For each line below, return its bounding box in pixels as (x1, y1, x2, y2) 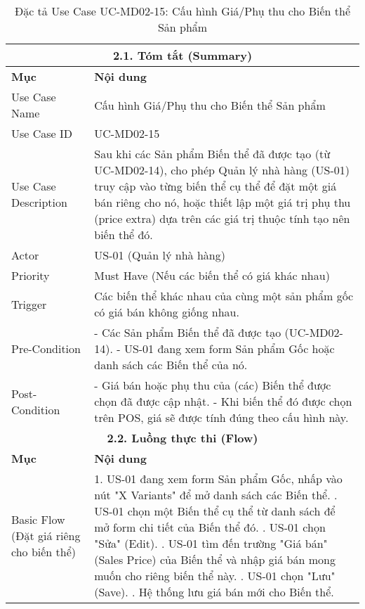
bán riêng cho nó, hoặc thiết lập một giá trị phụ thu (94, 194, 351, 210)
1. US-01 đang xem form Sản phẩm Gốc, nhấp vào (94, 470, 343, 487)
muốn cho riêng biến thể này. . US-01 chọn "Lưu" (94, 568, 336, 584)
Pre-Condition (11, 340, 81, 357)
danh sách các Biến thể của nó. (94, 357, 248, 373)
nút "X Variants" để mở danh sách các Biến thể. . (94, 487, 338, 503)
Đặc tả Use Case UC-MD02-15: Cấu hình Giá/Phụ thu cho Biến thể (14, 3, 351, 19)
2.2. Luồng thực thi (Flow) (107, 430, 258, 446)
